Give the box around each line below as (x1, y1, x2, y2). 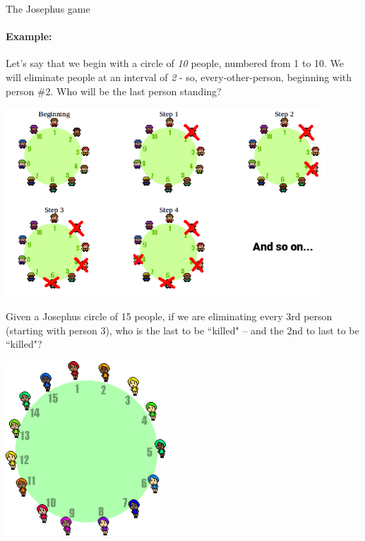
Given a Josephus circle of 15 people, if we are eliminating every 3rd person (6, 308, 333, 323)
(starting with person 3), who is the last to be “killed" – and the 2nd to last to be (6, 322, 359, 337)
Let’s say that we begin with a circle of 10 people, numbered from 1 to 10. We (6, 56, 345, 71)
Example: (6, 29, 52, 44)
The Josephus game (6, 1, 90, 16)
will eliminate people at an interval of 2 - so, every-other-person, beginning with (6, 69, 352, 84)
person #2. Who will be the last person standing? (6, 83, 222, 98)
